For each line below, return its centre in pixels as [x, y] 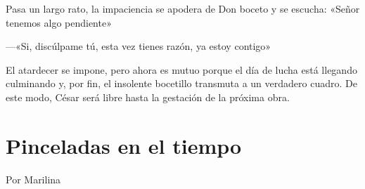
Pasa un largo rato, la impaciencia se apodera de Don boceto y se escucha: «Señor [183, 8]
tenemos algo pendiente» [59, 22]
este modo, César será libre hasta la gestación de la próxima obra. [148, 97]
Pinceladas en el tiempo [124, 145]
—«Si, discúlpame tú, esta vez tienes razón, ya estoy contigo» [139, 46]
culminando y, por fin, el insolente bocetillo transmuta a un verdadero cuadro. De [181, 83]
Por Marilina [33, 179]
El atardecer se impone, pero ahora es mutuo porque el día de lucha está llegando [181, 69]
